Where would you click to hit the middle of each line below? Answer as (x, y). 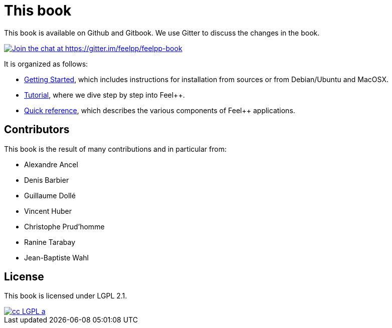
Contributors (37, 130)
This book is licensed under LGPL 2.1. (66, 296)
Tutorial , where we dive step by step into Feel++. (105, 95)
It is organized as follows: (46, 64)
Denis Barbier (47, 180)
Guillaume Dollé (50, 195)
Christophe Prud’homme (64, 226)
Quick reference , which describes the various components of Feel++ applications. (160, 110)
